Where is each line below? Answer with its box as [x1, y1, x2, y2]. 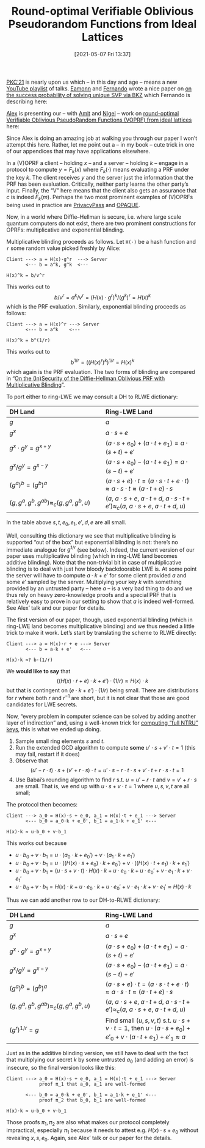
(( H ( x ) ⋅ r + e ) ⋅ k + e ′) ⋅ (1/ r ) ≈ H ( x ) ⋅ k [56, 677, 149, 685]
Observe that [15, 756, 49, 764]
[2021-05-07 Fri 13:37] [74, 50, 131, 57]
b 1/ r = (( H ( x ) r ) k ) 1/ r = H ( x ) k [70, 357, 135, 366]
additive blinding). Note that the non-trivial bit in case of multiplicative [6, 559, 182, 566]
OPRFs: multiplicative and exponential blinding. [6, 226, 124, 233]
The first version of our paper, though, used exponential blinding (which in [6, 616, 193, 624]
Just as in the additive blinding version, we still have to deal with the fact [6, 1050, 189, 1057]
